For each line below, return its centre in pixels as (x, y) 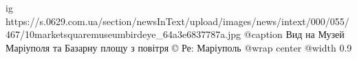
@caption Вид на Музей (294, 34)
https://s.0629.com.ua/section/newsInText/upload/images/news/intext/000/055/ (177, 21)
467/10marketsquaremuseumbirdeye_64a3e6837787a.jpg (123, 34)
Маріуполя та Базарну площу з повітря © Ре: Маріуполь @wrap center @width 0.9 (179, 47)
